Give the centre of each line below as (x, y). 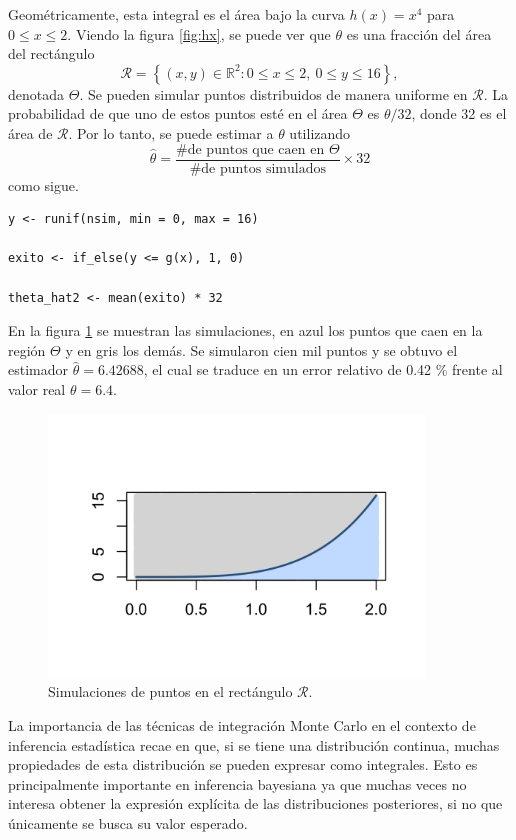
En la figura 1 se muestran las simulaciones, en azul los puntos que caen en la (245, 330)
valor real (37, 388)
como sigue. (43, 184)
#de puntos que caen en (250, 149)
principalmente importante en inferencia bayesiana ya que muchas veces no (237, 783)
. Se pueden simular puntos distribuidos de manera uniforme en (273, 93)
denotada (36, 93)
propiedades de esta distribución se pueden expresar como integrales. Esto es (243, 764)
